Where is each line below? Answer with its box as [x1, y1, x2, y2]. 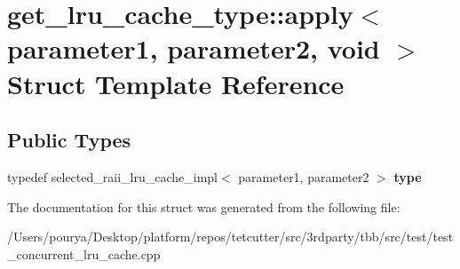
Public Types [7, 126, 131, 154]
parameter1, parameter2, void [7, 30, 380, 67]
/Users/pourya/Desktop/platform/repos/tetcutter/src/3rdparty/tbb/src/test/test [7, 227, 454, 246]
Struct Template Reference [7, 65, 345, 101]
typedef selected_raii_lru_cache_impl [7, 167, 218, 186]
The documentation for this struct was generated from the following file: [7, 197, 401, 216]
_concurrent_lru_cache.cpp [7, 244, 161, 263]
